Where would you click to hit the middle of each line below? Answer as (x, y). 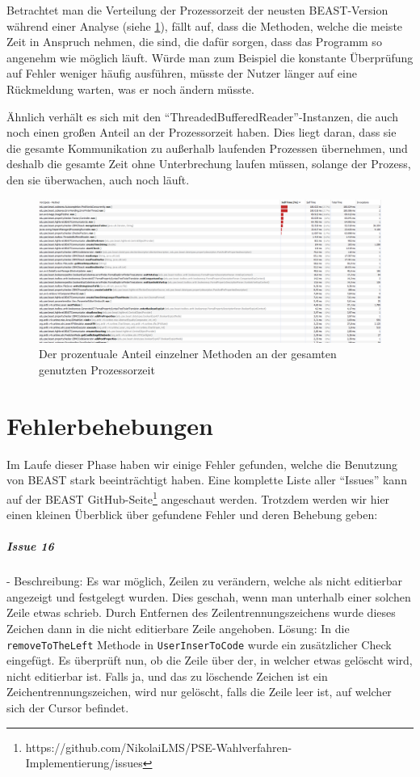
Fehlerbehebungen (110, 425)
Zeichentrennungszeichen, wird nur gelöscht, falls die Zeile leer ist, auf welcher (199, 692)
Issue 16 (30, 546)
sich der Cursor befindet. (68, 708)
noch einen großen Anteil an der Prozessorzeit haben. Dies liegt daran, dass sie (202, 132)
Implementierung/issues (84, 763)
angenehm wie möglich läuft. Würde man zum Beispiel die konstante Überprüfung (210, 57)
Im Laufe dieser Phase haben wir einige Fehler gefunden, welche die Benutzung (202, 464)
